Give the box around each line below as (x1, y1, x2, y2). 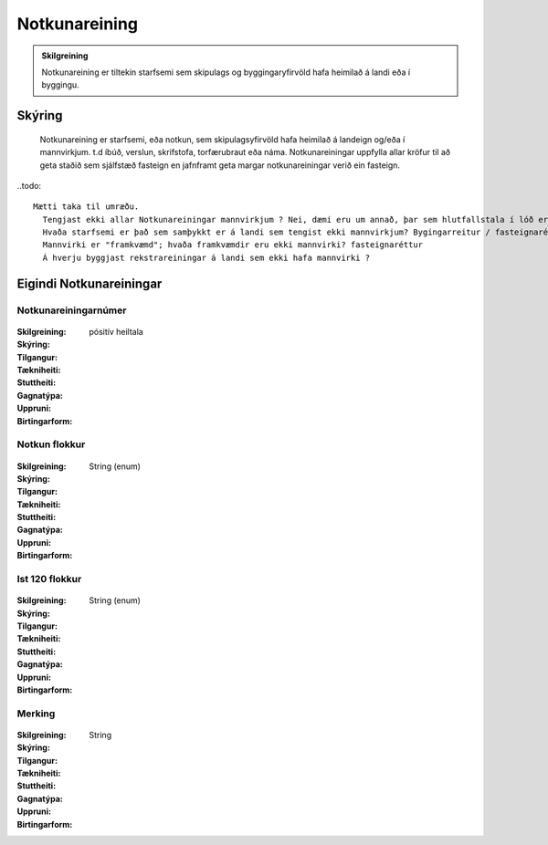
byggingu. (41, 79, 79, 90)
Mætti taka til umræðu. (33, 202, 140, 212)
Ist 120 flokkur (16, 573, 82, 586)
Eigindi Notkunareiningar (16, 276, 163, 291)
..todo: (16, 180, 41, 191)
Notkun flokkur (16, 438, 86, 451)
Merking (16, 707, 56, 720)
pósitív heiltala (89, 326, 143, 337)
